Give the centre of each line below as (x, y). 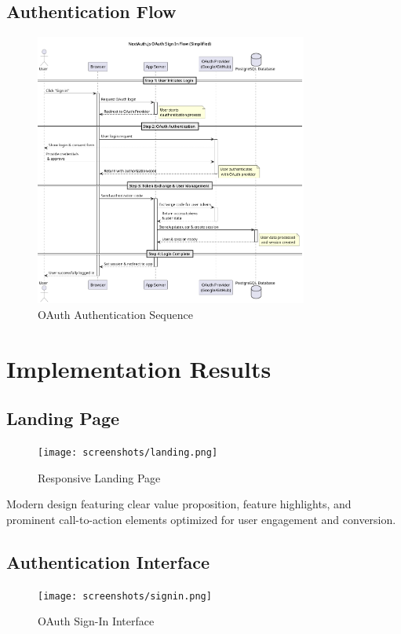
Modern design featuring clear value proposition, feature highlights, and (179, 504)
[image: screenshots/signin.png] (125, 596)
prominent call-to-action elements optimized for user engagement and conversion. (201, 519)
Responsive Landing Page (99, 477)
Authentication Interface (108, 561)
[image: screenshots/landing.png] (128, 453)
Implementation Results (139, 368)
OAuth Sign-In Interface (96, 621)
